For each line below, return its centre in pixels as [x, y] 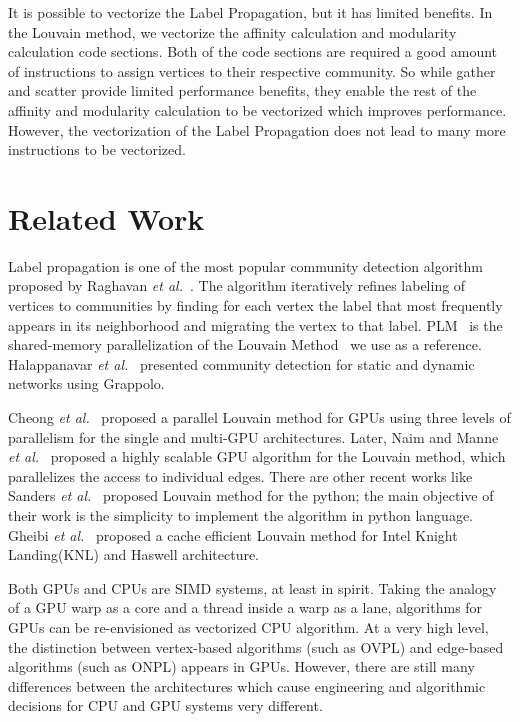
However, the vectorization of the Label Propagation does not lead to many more [257, 129]
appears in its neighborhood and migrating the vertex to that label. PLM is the [255, 324]
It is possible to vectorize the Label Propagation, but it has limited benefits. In [250, 12]
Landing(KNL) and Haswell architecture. [134, 554]
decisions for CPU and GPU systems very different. [165, 705]
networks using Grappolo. [86, 383]
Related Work [106, 217]
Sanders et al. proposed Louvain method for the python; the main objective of [251, 495]
